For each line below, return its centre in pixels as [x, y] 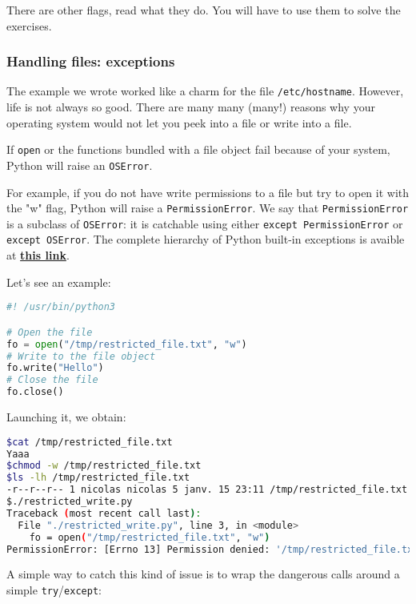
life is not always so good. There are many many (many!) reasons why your [191, 107]
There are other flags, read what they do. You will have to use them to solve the [204, 10]
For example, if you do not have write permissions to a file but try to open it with [208, 192]
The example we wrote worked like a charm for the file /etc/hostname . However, [205, 91]
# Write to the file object [81, 356]
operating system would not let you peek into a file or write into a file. [179, 122]
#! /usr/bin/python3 [61, 307]
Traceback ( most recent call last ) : [104, 513]
